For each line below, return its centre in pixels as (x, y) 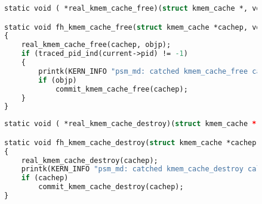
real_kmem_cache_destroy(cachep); (90, 160)
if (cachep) (45, 178)
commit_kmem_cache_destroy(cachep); (111, 187)
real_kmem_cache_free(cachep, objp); (96, 45)
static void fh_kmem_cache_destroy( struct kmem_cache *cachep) (132, 142)
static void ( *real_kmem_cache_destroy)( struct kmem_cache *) (132, 124)
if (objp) (58, 80)
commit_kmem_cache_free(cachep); (121, 89)
